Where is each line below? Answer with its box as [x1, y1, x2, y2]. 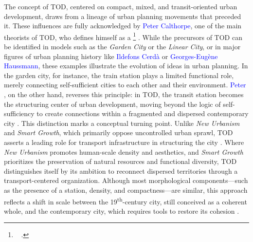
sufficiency [4, 108, 35, 119]
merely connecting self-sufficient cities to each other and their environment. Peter [4, 80, 246, 90]
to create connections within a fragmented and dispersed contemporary [36, 108, 249, 119]
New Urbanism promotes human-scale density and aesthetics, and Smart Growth [4, 146, 243, 157]
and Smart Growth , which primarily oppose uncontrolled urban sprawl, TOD [4, 127, 233, 138]
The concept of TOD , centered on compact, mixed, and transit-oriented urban [4, 1, 237, 11]
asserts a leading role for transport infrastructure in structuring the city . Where [4, 137, 244, 147]
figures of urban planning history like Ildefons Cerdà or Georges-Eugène [4, 51, 218, 61]
